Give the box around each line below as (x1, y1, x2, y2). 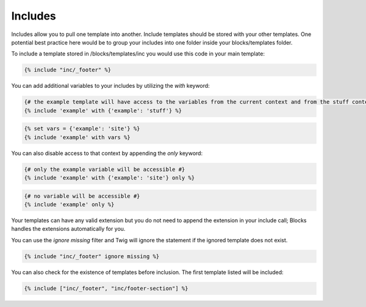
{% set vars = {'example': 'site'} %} (24, 125, 140, 132)
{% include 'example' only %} (24, 201, 115, 208)
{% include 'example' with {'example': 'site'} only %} (24, 175, 195, 181)
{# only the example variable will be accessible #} (24, 165, 185, 173)
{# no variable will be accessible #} (24, 192, 140, 200)
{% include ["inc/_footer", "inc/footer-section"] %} (24, 284, 188, 292)
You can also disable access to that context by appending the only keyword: (11, 150, 203, 157)
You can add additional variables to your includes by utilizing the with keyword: (11, 82, 210, 90)
